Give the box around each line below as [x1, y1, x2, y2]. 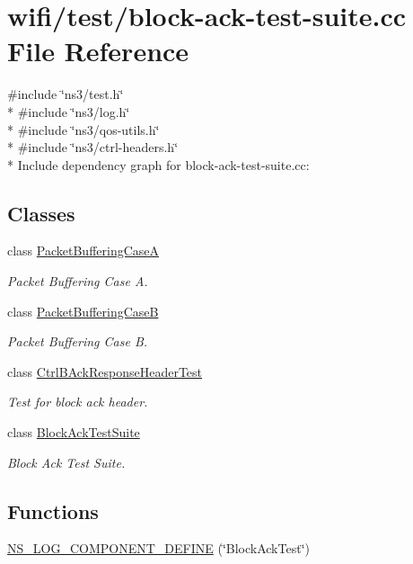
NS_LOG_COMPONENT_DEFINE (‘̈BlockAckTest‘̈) [7, 539, 310, 558]
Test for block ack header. [7, 392, 148, 411]
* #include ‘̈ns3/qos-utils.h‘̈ [7, 120, 160, 139]
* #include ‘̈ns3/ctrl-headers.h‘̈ [7, 138, 179, 157]
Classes [7, 199, 75, 227]
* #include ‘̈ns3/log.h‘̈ [7, 102, 130, 121]
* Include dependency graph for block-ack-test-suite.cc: [7, 155, 310, 174]
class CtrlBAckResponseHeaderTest [7, 362, 203, 380]
